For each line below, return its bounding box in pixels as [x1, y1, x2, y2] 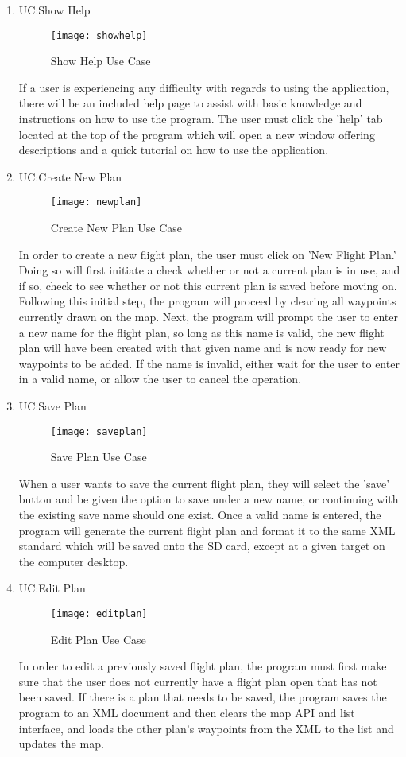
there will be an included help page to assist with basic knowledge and [18, 95, 362, 111]
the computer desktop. [18, 553, 129, 569]
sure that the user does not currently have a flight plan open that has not [18, 673, 377, 689]
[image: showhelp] [50, 29, 148, 41]
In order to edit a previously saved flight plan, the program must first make [18, 658, 387, 674]
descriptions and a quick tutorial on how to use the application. [18, 142, 329, 158]
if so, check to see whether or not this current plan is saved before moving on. [18, 277, 397, 293]
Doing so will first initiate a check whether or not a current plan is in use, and [18, 262, 400, 278]
